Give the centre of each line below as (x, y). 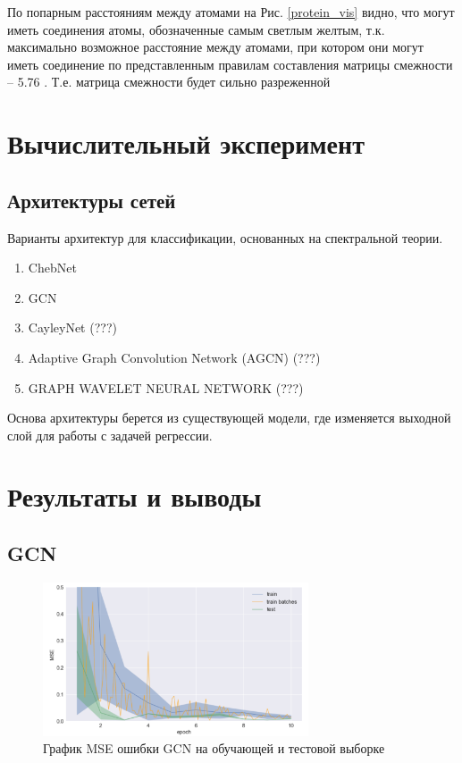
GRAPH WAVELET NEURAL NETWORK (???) (166, 387)
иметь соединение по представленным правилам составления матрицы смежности (230, 64)
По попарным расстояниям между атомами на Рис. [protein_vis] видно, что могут (231, 12)
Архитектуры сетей (92, 200)
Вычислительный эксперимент (186, 143)
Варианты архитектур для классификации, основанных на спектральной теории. (225, 237)
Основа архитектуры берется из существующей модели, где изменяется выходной (229, 418)
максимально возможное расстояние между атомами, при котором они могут (215, 47)
